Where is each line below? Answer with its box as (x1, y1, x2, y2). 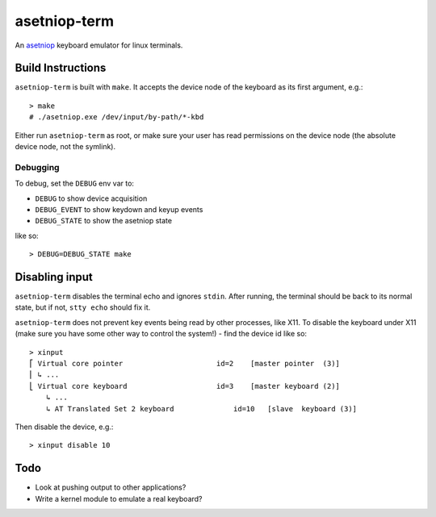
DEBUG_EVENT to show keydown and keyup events (35, 204, 203, 214)
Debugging (15, 161, 60, 173)
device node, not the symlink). (15, 142, 116, 152)
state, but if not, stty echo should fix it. (15, 302, 151, 312)
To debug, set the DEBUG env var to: (15, 178, 135, 189)
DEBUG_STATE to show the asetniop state (35, 216, 173, 226)
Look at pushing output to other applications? (35, 482, 187, 492)
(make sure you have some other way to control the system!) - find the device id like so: (15, 329, 307, 339)
